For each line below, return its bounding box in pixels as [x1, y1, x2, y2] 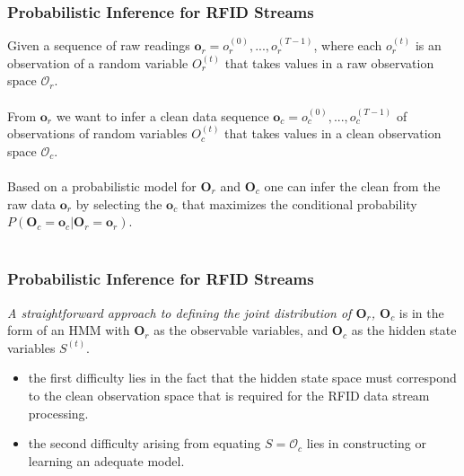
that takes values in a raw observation [224, 53, 434, 72]
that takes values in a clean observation [224, 124, 442, 143]
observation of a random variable [7, 53, 188, 72]
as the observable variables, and [153, 321, 328, 339]
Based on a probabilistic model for [7, 176, 197, 195]
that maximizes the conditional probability [181, 194, 417, 213]
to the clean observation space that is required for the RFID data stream [28, 385, 430, 404]
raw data [7, 194, 57, 213]
